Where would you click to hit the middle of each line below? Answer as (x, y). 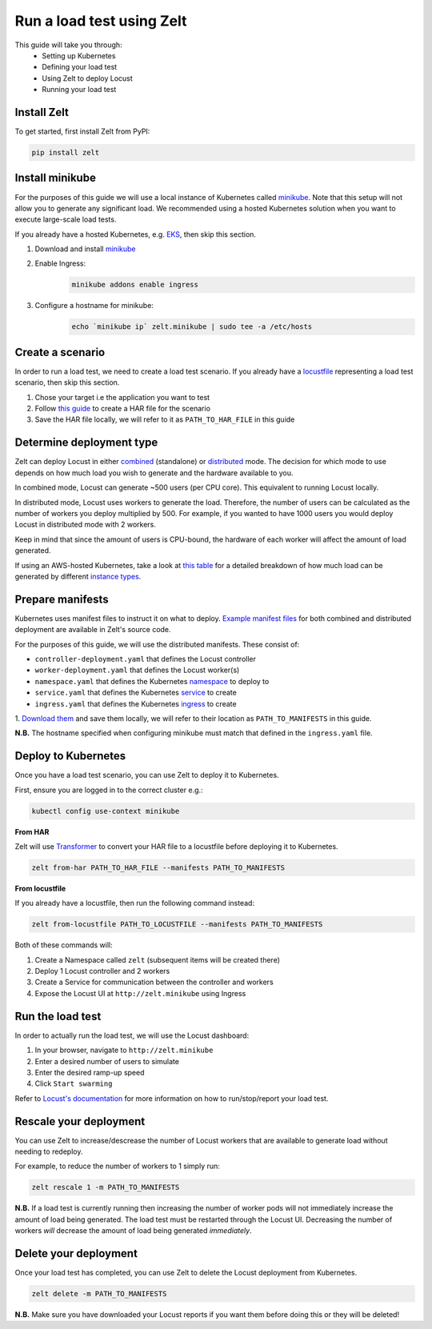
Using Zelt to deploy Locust (88, 78)
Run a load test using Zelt (101, 21)
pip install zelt (66, 152)
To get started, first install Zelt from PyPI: (82, 131)
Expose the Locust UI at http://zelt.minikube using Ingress (140, 993)
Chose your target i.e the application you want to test (122, 397)
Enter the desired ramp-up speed (90, 1072)
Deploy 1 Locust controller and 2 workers (102, 971)
